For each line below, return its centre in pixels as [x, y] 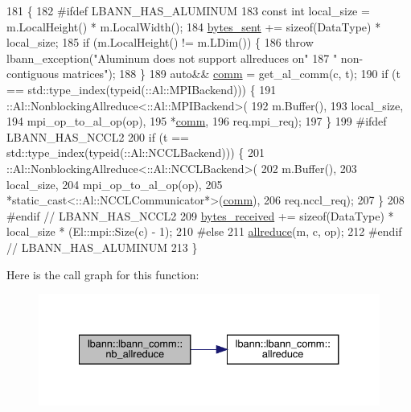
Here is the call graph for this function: [103, 274]
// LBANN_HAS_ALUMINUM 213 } [102, 247]
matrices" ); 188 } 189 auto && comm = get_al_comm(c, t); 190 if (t [231, 74]
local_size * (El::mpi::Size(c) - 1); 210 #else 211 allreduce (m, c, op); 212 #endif [204, 231]
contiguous [33, 74]
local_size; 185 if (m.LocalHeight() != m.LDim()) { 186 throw [160, 42]
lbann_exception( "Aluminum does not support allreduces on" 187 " [172, 58]
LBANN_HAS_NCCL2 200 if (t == [98, 136]
